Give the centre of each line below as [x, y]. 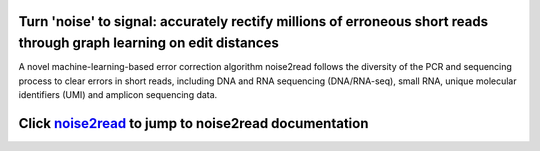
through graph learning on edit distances [148, 43]
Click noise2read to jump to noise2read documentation [193, 123]
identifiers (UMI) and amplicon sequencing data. [118, 94]
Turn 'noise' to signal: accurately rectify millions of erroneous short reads [253, 21]
